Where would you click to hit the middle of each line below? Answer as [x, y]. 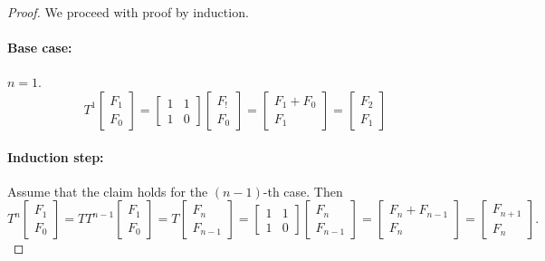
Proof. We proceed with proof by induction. [128, 12]
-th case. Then [303, 191]
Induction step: [56, 156]
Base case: [40, 48]
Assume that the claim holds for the [108, 191]
